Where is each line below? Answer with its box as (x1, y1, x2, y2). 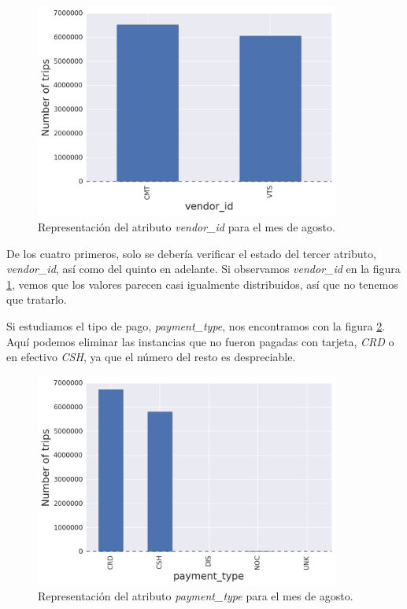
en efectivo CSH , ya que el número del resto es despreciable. (6, 349, 296, 365)
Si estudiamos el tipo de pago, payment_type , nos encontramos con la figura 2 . (6, 318, 386, 334)
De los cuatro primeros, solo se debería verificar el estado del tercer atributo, (6, 245, 376, 261)
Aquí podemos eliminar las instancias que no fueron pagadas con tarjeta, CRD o (6, 333, 394, 349)
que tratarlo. (6, 291, 67, 308)
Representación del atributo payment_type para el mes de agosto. (38, 588, 353, 604)
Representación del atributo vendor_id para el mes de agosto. (38, 219, 335, 235)
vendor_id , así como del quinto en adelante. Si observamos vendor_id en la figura (6, 260, 401, 277)
